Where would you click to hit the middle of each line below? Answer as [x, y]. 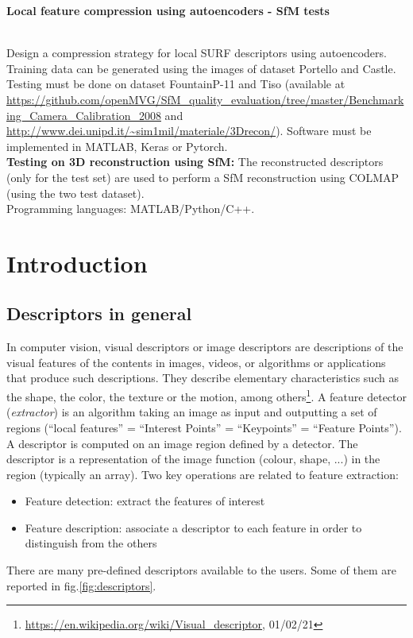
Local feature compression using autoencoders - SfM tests [168, 10]
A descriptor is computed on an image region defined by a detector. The [182, 443]
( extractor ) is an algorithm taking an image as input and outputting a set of [192, 412]
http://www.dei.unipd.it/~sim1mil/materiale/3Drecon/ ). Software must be [189, 131]
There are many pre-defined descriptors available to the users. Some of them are [201, 570]
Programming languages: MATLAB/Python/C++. [131, 209]
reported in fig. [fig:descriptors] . [81, 585]
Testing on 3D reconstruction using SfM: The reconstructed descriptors [195, 162]
